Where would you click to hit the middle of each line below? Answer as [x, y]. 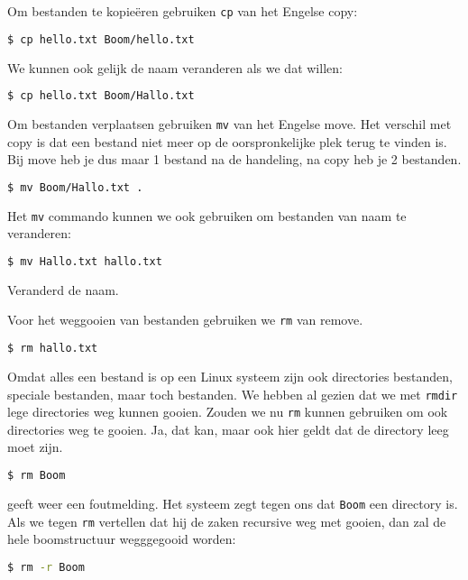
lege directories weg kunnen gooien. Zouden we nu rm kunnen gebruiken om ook [228, 412]
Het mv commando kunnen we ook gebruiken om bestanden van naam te [207, 215]
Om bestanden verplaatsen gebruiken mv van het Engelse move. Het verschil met [229, 124]
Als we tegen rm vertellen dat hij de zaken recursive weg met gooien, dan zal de [227, 521]
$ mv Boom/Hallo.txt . [75, 187]
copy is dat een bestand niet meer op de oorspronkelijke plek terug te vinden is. [227, 141]
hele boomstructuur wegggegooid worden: [122, 539]
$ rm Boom [37, 476]
